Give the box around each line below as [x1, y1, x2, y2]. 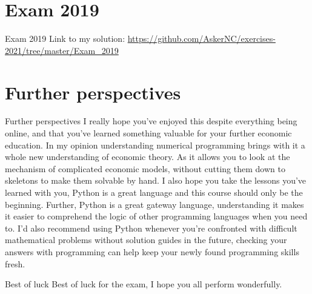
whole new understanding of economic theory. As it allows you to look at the [5, 150, 290, 163]
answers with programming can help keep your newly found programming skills [5, 245, 299, 258]
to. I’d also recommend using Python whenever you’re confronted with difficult [5, 221, 297, 234]
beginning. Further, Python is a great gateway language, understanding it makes [5, 198, 304, 210]
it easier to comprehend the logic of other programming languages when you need [5, 210, 308, 222]
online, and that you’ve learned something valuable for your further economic [5, 127, 292, 139]
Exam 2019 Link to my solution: [5, 32, 125, 45]
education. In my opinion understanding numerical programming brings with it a [5, 138, 305, 151]
